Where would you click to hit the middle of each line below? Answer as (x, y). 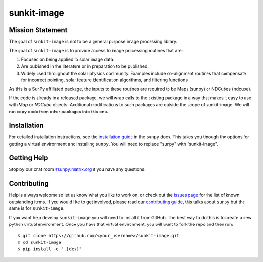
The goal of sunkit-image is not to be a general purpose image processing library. (93, 42)
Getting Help (28, 158)
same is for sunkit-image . (37, 208)
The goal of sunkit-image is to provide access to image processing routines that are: (96, 51)
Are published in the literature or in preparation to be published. (85, 66)
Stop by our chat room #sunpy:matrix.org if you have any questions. (77, 169)
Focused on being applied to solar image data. (68, 59)
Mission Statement (38, 30)
